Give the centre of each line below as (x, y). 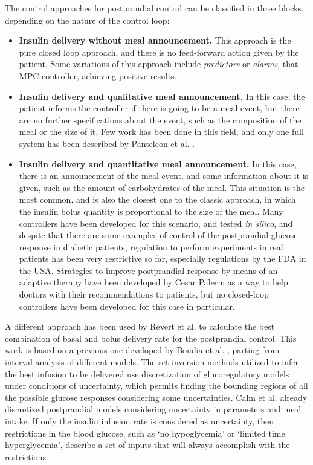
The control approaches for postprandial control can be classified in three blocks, (154, 8)
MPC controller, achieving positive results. (98, 75)
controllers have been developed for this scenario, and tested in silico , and (156, 223)
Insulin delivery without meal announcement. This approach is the (155, 40)
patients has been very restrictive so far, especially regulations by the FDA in (163, 259)
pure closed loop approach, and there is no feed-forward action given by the (159, 52)
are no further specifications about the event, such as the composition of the (160, 119)
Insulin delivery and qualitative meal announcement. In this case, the (162, 96)
